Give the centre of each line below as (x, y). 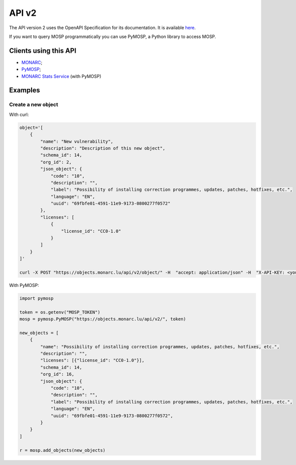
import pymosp (37, 298)
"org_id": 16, (57, 374)
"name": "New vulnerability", (77, 141)
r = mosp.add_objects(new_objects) (62, 450)
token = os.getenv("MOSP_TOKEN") (60, 312)
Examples (25, 90)
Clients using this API (43, 51)
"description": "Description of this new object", (103, 148)
